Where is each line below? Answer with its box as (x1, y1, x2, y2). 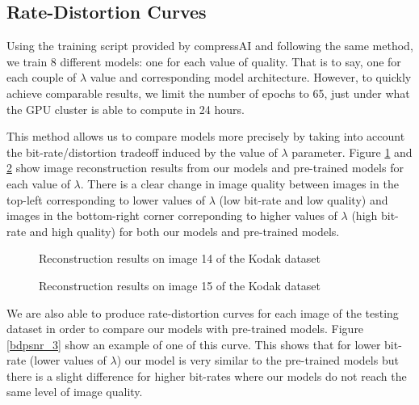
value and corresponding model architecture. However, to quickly (90, 69, 412, 86)
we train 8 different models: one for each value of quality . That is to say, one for (6, 53, 401, 70)
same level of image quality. (6, 383, 143, 400)
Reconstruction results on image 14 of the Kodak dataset (39, 250, 321, 267)
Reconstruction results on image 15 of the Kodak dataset (39, 276, 321, 293)
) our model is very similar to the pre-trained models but (116, 352, 399, 369)
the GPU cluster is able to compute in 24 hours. (6, 100, 245, 117)
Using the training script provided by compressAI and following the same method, (6, 37, 413, 54)
